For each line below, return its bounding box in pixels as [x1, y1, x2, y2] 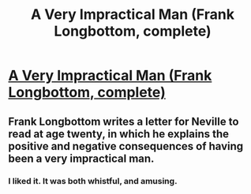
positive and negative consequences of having [8, 140, 244, 153]
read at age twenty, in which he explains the [8, 127, 230, 140]
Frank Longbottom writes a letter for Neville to [8, 114, 239, 128]
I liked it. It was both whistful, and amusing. [8, 175, 178, 186]
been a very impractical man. [8, 151, 155, 165]
